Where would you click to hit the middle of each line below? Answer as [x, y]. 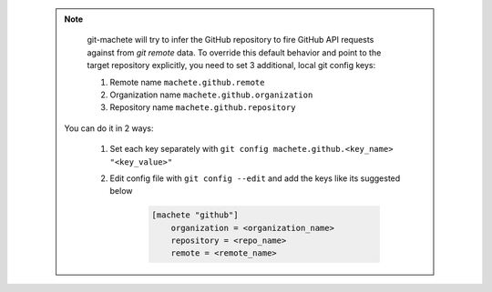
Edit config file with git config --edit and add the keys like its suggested [255, 178]
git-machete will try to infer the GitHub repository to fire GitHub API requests [231, 40]
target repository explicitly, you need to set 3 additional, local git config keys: [231, 65]
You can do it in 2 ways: [109, 128]
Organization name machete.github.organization [211, 95]
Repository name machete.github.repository [203, 107]
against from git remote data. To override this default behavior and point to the [234, 52]
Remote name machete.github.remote [187, 82]
